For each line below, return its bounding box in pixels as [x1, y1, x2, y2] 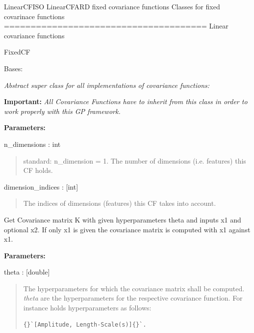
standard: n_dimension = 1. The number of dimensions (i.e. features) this [23, 155, 246, 166]
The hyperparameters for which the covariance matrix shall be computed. [23, 283, 245, 293]
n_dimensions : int [4, 139, 61, 149]
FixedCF [4, 47, 30, 57]
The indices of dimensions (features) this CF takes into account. [23, 198, 216, 208]
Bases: [4, 63, 23, 73]
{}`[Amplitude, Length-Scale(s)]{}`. [23, 321, 147, 328]
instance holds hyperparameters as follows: [23, 303, 152, 313]
